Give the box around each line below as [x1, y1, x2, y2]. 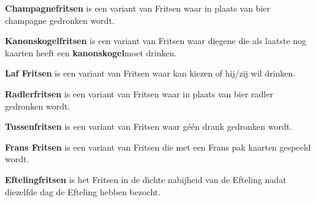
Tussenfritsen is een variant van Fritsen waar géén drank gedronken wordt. [5, 120, 293, 133]
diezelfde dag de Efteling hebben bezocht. [5, 185, 161, 198]
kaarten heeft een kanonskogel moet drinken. [5, 46, 177, 59]
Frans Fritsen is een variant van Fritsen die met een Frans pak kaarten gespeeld [5, 140, 311, 153]
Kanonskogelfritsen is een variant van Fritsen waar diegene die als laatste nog [5, 34, 307, 47]
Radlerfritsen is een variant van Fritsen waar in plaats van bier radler [5, 87, 273, 100]
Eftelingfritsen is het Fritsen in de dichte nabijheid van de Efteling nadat [5, 173, 287, 185]
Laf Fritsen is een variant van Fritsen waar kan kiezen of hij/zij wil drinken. [5, 67, 296, 80]
